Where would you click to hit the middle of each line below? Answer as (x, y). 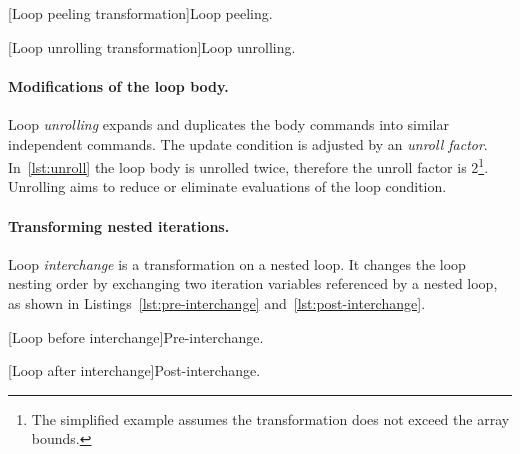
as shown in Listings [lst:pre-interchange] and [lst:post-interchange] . (217, 303)
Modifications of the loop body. (118, 85)
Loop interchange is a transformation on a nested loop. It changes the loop (237, 263)
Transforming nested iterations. (119, 225)
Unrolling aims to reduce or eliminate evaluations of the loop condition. (227, 186)
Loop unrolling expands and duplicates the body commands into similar (228, 123)
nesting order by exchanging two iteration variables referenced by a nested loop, (253, 283)
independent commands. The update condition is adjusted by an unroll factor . (248, 143)
